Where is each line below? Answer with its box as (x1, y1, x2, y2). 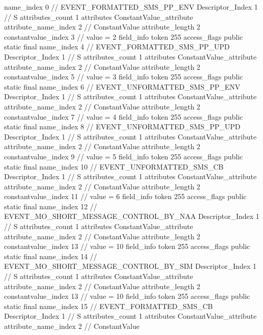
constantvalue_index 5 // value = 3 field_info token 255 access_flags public (4, 71, 243, 82)
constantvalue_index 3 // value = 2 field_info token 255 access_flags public (4, 31, 243, 42)
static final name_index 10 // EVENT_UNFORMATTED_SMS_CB (4, 161, 224, 172)
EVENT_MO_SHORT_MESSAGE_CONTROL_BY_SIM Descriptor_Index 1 (4, 261, 256, 271)
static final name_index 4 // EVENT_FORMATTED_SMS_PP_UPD (4, 41, 230, 52)
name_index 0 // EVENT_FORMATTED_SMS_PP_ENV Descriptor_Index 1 (4, 2, 258, 12)
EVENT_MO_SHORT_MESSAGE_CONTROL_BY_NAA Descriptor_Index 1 (4, 211, 259, 221)
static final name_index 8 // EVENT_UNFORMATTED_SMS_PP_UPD (4, 121, 241, 132)
